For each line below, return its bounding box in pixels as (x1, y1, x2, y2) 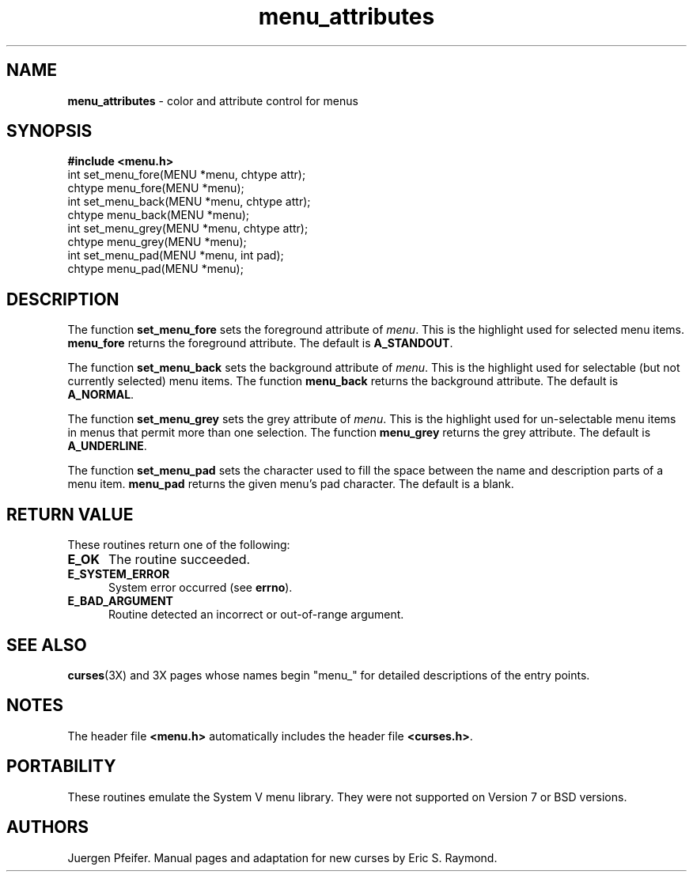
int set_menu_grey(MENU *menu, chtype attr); (67, 221, 309, 236)
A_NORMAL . (67, 388, 134, 402)
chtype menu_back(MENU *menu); (67, 208, 250, 222)
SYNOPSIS (6, 121, 93, 142)
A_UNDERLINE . (67, 439, 147, 453)
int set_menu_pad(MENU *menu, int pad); (67, 248, 284, 263)
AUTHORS (6, 817, 89, 838)
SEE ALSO (6, 634, 87, 655)
